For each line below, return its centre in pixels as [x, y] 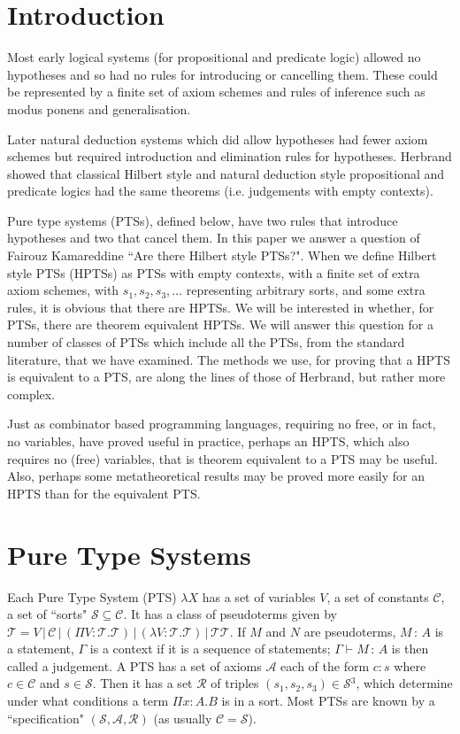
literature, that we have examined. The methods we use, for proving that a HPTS [229, 359]
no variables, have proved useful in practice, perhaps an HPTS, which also [208, 441]
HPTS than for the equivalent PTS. [104, 493]
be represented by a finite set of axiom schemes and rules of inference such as [216, 92]
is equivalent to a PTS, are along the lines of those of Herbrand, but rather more [226, 377]
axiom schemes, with [63, 290]
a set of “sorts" [47, 614]
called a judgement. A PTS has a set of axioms [134, 665]
